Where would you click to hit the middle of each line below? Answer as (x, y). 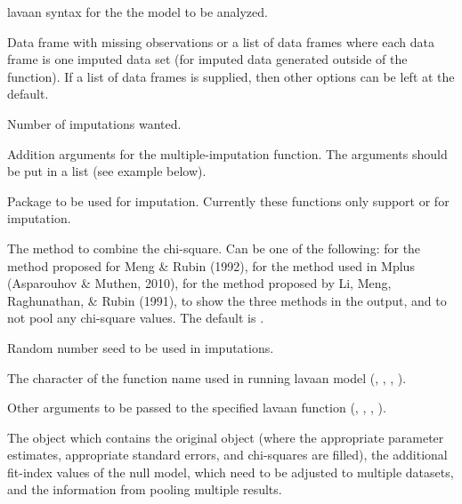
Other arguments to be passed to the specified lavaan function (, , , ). (197, 408)
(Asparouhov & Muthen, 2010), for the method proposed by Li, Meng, (199, 283)
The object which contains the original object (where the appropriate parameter (226, 437)
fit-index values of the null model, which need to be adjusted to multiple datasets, (231, 472)
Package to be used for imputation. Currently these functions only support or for (228, 200)
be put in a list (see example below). (107, 171)
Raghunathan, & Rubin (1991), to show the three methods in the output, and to (227, 300)
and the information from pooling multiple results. (145, 489)
